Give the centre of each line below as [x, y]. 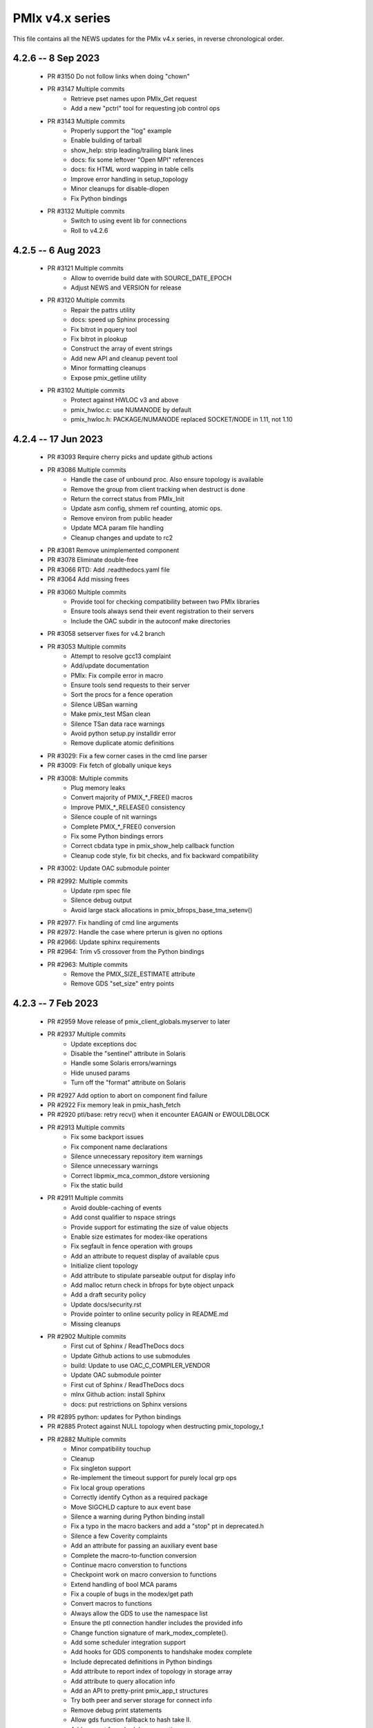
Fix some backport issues [107, 1137]
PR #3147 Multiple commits [86, 89]
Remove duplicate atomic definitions [123, 743]
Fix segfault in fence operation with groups [132, 1246]
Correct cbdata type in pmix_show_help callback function [153, 846]
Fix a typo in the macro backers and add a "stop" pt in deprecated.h [168, 1526]
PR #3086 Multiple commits [87, 469]
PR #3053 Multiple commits [87, 646]
